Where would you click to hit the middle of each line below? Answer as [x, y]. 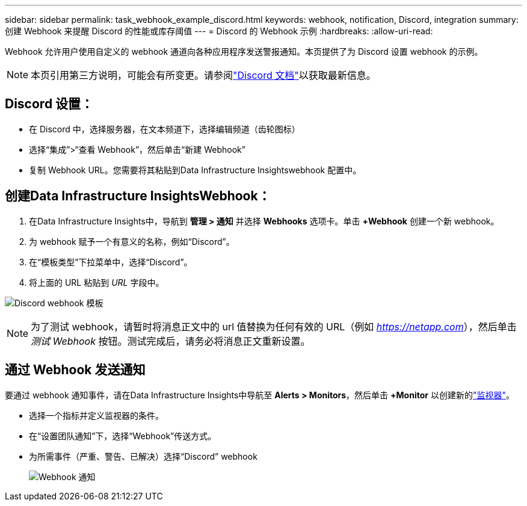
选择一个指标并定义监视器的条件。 [96, 415]
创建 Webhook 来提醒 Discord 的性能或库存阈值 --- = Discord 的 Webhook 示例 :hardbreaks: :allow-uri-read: [219, 31]
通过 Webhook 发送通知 [75, 370]
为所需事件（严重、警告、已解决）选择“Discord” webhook [143, 456]
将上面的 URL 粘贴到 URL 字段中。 [97, 282]
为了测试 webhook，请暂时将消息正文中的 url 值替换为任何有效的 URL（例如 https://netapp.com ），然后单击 [274, 326]
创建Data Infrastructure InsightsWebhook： [138, 196]
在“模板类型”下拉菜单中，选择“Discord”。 [111, 262]
